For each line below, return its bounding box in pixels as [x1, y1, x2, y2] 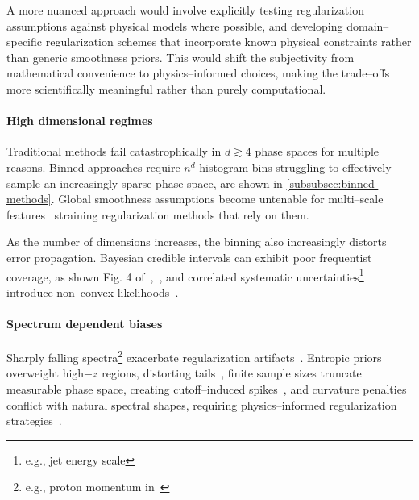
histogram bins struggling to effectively [199, 158, 392, 175]
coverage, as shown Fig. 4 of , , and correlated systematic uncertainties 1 [6, 265, 364, 285]
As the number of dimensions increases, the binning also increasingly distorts [6, 233, 387, 250]
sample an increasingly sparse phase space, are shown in [6, 174, 283, 191]
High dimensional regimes [6, 112, 153, 129]
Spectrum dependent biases [6, 315, 163, 331]
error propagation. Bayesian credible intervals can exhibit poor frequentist [6, 248, 372, 265]
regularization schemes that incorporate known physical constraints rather [45, 33, 412, 50]
